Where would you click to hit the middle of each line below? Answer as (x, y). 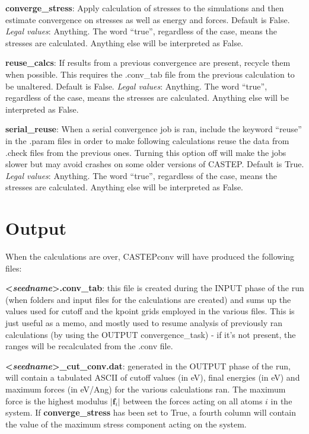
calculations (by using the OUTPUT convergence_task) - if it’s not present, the (151, 334)
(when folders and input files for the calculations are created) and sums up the (148, 299)
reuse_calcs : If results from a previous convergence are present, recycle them (148, 63)
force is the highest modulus (57, 401)
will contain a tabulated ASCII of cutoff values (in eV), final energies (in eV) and (153, 377)
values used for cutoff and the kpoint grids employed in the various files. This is (150, 311)
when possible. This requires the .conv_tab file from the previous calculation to (150, 74)
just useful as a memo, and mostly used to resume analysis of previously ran (144, 323)
